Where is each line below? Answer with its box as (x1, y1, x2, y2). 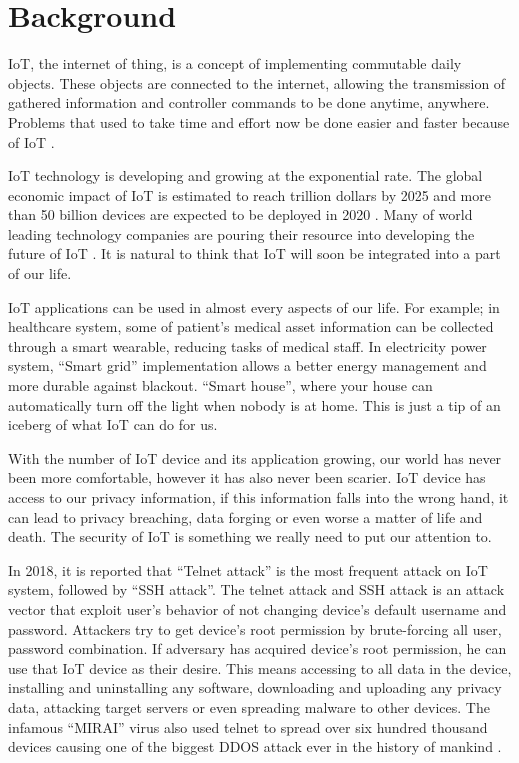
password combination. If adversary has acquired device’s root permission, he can (8, 638, 507, 659)
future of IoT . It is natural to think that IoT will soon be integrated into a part (8, 243, 501, 264)
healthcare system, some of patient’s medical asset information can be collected (8, 316, 494, 337)
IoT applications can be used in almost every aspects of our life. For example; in (8, 296, 500, 317)
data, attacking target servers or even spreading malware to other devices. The (8, 696, 490, 717)
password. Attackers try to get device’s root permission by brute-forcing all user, (8, 618, 502, 639)
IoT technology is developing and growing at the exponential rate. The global (8, 165, 483, 186)
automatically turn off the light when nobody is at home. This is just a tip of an (8, 394, 501, 415)
